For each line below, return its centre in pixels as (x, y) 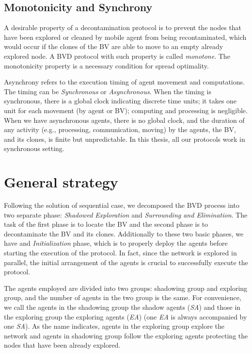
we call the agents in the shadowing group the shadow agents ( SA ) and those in (122, 307)
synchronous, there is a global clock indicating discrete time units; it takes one (120, 101)
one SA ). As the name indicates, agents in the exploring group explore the (114, 326)
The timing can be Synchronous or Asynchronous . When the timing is (108, 91)
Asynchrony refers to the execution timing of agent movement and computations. (124, 82)
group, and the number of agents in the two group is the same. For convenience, (123, 297)
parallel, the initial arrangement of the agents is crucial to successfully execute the (126, 262)
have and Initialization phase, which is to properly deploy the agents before (116, 243)
